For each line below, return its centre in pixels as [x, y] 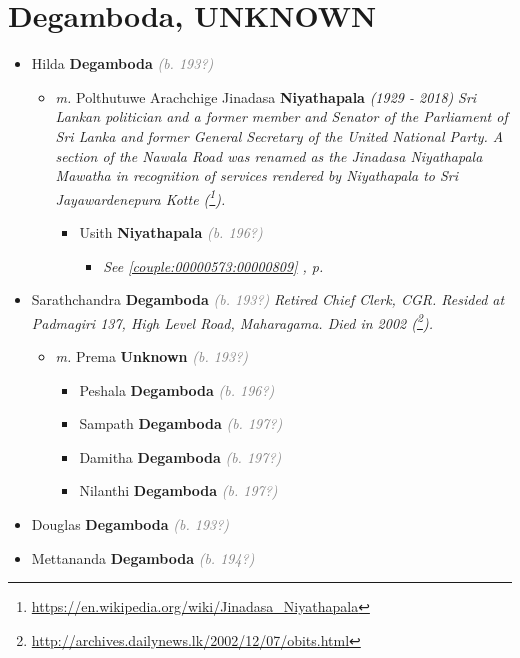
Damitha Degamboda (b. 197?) [180, 456]
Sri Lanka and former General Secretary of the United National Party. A [279, 135]
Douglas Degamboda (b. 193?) [130, 523]
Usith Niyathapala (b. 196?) [171, 231]
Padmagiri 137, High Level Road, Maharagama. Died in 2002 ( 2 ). [232, 321]
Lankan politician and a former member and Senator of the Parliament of [281, 116]
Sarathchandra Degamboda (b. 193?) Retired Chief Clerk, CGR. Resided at [268, 299]
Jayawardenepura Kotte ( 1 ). [140, 197]
